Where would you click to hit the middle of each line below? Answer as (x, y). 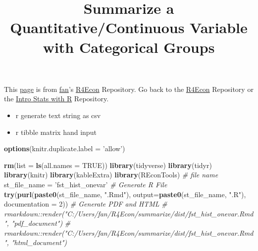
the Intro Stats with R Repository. (56, 99)
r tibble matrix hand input (56, 132)
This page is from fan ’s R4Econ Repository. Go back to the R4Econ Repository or (129, 89)
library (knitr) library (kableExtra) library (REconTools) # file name (111, 175)
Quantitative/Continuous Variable (129, 27)
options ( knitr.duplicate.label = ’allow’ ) (65, 148)
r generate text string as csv (58, 115)
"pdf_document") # (41, 223)
